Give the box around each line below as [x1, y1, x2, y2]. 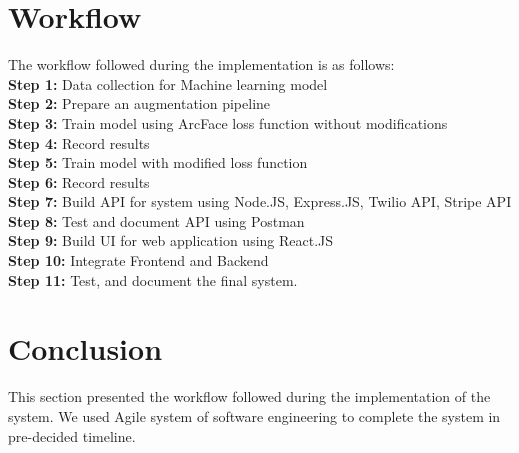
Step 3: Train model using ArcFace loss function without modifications [8, 112, 448, 133]
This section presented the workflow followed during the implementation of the [8, 386, 491, 407]
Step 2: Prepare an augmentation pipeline [8, 93, 271, 114]
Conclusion [8, 328, 163, 369]
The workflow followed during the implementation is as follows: [8, 54, 395, 75]
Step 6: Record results [8, 171, 150, 192]
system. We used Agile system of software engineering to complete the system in [8, 405, 501, 426]
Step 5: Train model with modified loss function [8, 152, 308, 173]
